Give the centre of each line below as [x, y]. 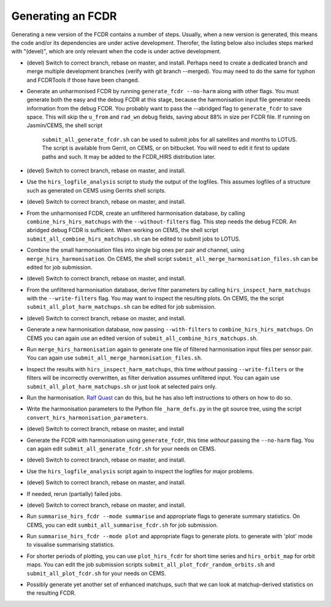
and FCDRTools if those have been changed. [83, 80]
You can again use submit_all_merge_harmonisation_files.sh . [114, 358]
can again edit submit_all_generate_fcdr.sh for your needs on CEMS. [121, 449]
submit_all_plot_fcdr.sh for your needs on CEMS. [97, 573]
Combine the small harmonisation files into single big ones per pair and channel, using [135, 250]
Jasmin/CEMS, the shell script [65, 125]
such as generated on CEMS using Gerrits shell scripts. [97, 190]
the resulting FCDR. [51, 593]
